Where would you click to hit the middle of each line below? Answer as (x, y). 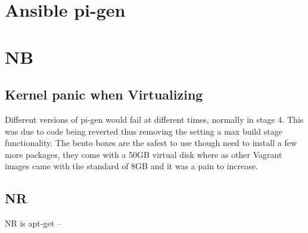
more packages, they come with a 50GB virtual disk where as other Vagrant (144, 154)
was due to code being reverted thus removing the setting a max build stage (144, 131)
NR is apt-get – (33, 223)
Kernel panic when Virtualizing (104, 94)
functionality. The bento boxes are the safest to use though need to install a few (151, 143)
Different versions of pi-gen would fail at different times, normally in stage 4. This (154, 119)
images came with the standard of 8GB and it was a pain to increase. (131, 166)
